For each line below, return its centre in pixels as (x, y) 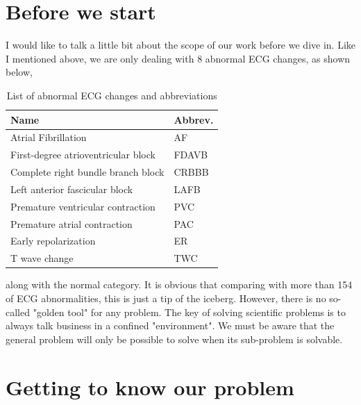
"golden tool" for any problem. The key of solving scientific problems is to (189, 312)
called (18, 312)
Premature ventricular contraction (83, 206)
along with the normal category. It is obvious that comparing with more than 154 (179, 284)
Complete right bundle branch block (87, 172)
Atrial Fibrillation (49, 137)
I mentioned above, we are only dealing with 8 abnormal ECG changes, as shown (178, 58)
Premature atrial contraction (72, 223)
